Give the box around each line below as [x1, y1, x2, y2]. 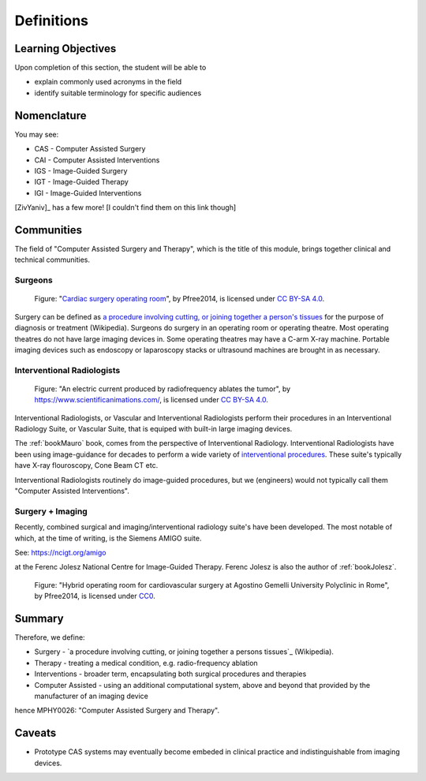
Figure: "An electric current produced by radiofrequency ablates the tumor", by [34, 383, 291, 394]
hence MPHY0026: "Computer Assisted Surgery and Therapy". [14, 706, 220, 716]
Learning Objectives [14, 42, 117, 55]
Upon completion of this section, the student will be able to [14, 63, 207, 73]
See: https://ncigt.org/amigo [14, 547, 106, 557]
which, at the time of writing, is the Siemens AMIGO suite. [14, 533, 202, 543]
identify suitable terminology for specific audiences [34, 88, 202, 98]
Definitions [14, 12, 89, 29]
